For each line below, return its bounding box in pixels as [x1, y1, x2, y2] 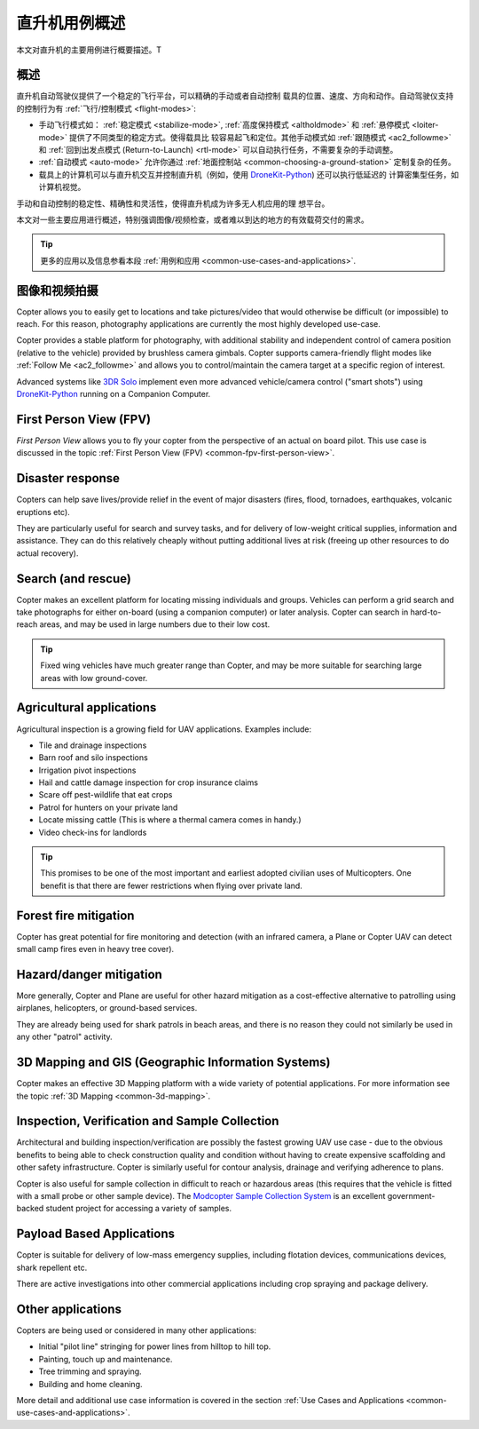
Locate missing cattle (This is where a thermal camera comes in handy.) [38, 814, 302, 825]
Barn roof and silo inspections [38, 752, 148, 763]
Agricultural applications [16, 700, 157, 715]
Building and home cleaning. [38, 1378, 143, 1389]
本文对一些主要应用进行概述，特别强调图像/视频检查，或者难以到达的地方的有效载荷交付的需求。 [16, 214, 370, 225]
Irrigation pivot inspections [38, 765, 137, 775]
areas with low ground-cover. [40, 672, 148, 683]
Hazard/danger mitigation [16, 966, 163, 981]
